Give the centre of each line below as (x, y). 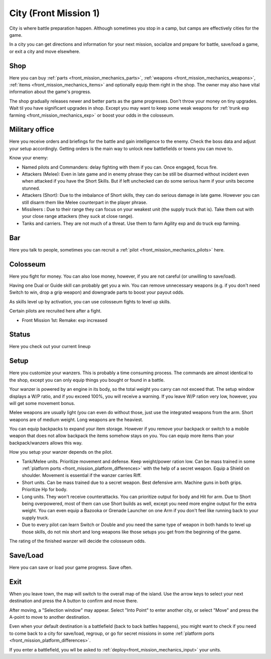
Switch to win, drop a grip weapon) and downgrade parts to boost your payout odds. (97, 292)
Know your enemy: (29, 158)
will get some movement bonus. (42, 403)
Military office (32, 130)
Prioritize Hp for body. (45, 489)
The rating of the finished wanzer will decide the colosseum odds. (78, 541)
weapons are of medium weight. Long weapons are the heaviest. (76, 420)
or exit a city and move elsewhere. (45, 51)
